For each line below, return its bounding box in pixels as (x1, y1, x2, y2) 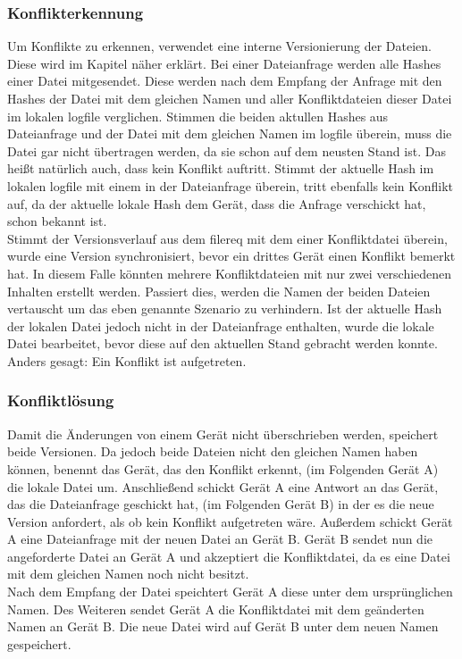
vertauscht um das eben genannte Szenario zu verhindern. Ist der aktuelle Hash (7, 299, 442, 318)
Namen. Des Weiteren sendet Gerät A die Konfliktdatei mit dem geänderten (7, 599, 424, 618)
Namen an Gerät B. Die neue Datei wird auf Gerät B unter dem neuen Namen (7, 617, 439, 636)
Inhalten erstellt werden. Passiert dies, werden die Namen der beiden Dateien (7, 281, 431, 300)
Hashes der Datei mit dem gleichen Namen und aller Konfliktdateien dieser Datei (7, 89, 452, 107)
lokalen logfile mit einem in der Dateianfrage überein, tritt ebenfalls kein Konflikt (7, 176, 454, 195)
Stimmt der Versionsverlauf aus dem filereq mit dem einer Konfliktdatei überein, (7, 229, 448, 247)
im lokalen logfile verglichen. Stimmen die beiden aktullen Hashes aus (7, 106, 389, 125)
